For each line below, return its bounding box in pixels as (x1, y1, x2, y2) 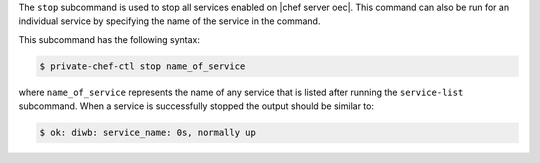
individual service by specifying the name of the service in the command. (18, 15, 321, 27)
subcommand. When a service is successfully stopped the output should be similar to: (18, 100, 375, 112)
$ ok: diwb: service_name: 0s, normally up (39, 127, 257, 139)
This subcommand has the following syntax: (18, 33, 200, 45)
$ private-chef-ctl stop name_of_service (39, 60, 246, 72)
